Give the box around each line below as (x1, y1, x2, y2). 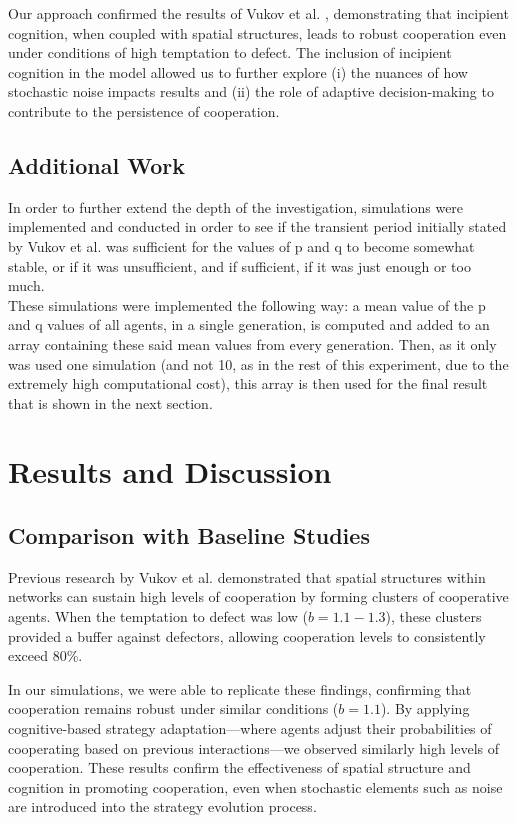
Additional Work (8, 149, 185, 180)
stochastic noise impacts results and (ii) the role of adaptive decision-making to (8, 81, 494, 102)
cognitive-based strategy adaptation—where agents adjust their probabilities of (8, 718, 492, 739)
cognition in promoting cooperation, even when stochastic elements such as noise (8, 776, 503, 797)
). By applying (380, 698, 470, 719)
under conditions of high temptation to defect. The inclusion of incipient (8, 42, 452, 63)
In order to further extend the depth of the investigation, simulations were (8, 196, 464, 217)
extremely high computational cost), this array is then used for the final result (8, 373, 488, 394)
